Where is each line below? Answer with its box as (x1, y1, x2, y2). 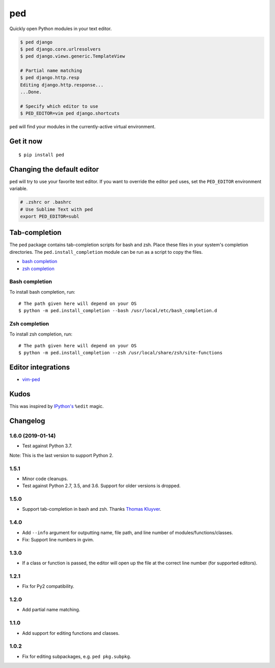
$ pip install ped (18, 152, 65, 158)
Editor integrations (9, 363, 70, 372)
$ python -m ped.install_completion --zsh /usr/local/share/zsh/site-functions (18, 350, 223, 356)
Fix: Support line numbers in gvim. (22, 536, 94, 542)
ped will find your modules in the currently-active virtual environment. (9, 124, 156, 130)
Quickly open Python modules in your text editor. (9, 26, 112, 32)
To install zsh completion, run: (9, 331, 73, 337)
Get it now (9, 137, 43, 146)
